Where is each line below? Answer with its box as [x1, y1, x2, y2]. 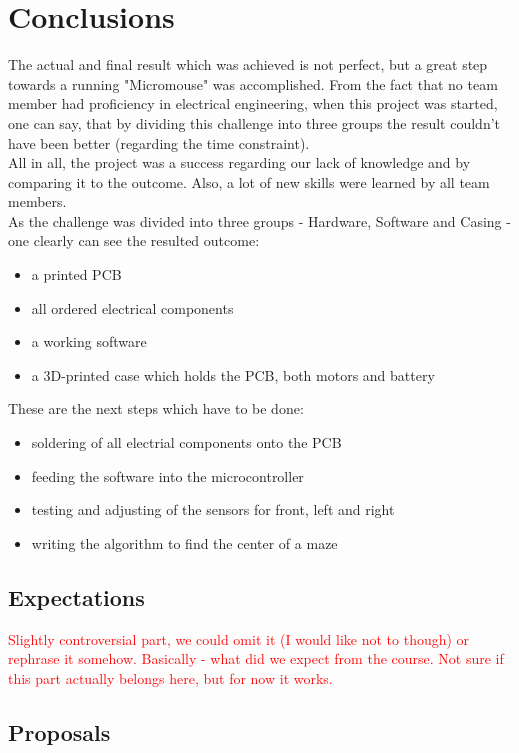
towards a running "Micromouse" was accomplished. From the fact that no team [8, 73, 498, 94]
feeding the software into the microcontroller [31, 465, 304, 486]
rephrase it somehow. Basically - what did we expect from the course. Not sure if [8, 648, 504, 669]
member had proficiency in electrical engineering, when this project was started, [8, 93, 498, 114]
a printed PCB [31, 264, 122, 285]
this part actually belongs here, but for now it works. [8, 667, 333, 688]
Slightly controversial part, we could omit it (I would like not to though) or [8, 628, 470, 649]
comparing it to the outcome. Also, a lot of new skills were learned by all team [8, 171, 490, 192]
